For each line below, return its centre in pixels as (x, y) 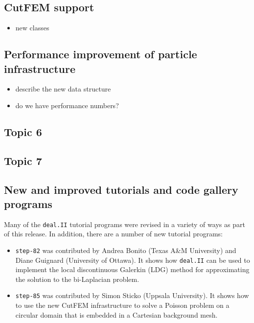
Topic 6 (23, 131)
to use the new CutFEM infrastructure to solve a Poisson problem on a (122, 305)
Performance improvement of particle (101, 54)
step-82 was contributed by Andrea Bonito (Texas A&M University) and (126, 250)
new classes (32, 28)
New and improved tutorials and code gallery (121, 189)
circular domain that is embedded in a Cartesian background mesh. (116, 314)
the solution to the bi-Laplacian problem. (77, 279)
